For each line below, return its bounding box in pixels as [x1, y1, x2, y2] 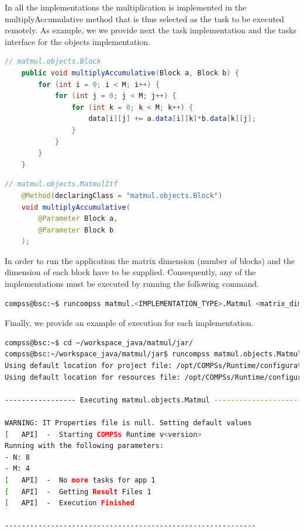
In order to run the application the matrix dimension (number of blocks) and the [5, 254, 295, 266]
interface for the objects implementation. [5, 35, 151, 47]
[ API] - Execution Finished [5, 499, 134, 508]
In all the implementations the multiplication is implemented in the [5, 1, 247, 13]
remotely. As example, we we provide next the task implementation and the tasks [5, 24, 296, 36]
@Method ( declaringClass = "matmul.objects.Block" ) [21, 191, 223, 200]
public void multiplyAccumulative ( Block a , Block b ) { [21, 68, 240, 77]
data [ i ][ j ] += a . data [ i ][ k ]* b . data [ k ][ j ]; [88, 114, 256, 123]
